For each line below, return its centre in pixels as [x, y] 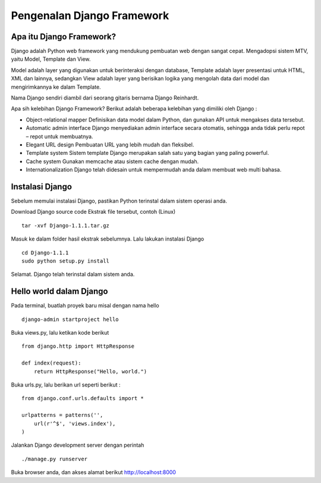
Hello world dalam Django [59, 292]
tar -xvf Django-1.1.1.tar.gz [66, 225]
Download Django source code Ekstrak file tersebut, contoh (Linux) [93, 212]
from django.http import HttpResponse [78, 346]
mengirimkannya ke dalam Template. [56, 87]
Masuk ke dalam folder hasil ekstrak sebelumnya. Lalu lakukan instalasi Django [108, 239]
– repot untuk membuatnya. [59, 136]
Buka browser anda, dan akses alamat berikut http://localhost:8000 [94, 472]
